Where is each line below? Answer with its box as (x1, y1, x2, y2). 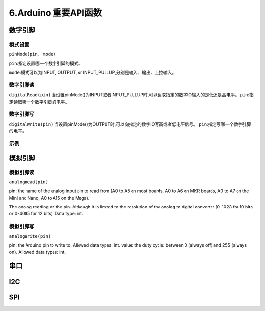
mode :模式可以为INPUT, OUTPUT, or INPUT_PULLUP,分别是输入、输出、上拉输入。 (9, 69, 177, 76)
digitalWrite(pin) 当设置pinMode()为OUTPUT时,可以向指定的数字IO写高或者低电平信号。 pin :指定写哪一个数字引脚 (9, 121, 251, 127)
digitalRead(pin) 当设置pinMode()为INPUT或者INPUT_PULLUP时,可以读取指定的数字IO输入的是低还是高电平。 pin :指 (9, 92, 254, 98)
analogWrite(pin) (9, 233, 51, 239)
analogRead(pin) (9, 179, 49, 185)
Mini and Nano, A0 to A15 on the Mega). (9, 195, 90, 201)
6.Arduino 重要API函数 (9, 7, 102, 18)
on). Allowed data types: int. (9, 249, 66, 255)
